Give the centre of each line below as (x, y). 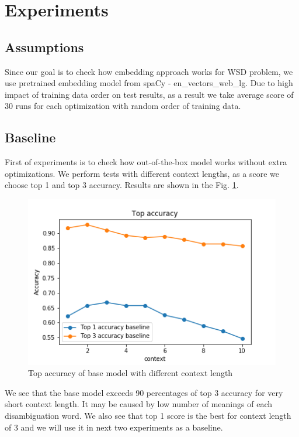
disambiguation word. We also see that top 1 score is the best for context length (148, 415)
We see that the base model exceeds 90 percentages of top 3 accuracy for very (144, 392)
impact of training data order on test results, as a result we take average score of (149, 94)
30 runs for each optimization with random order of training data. (123, 106)
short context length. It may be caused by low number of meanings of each (138, 404)
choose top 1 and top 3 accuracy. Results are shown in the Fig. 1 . (122, 185)
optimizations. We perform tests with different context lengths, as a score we (142, 173)
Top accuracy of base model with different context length (131, 373)
